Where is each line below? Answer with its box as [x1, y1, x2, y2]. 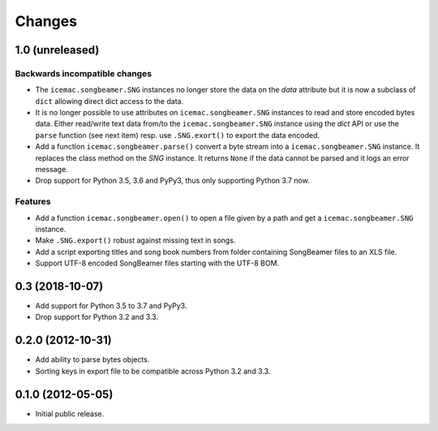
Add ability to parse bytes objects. [35, 355, 150, 364]
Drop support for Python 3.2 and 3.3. [35, 312, 158, 322]
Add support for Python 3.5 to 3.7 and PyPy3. [35, 301, 187, 311]
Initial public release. [35, 408, 105, 418]
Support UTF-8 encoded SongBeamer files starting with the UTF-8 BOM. [35, 258, 280, 268]
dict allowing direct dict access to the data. [35, 96, 184, 106]
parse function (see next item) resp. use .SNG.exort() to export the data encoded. [35, 130, 320, 140]
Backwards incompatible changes [15, 67, 152, 79]
